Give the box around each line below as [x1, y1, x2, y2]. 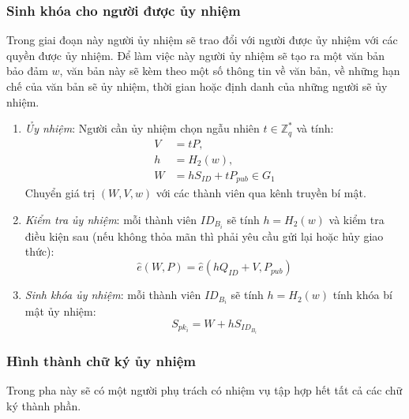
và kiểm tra [328, 211, 385, 227]
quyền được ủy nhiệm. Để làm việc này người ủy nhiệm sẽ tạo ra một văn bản [6, 47, 385, 63]
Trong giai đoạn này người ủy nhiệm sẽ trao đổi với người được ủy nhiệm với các [6, 32, 398, 48]
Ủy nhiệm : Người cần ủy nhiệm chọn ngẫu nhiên [24, 120, 260, 137]
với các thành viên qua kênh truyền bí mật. [156, 185, 366, 201]
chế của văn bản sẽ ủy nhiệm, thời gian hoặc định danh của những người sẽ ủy [6, 78, 388, 94]
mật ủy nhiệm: [24, 303, 96, 320]
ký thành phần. [6, 398, 81, 414]
